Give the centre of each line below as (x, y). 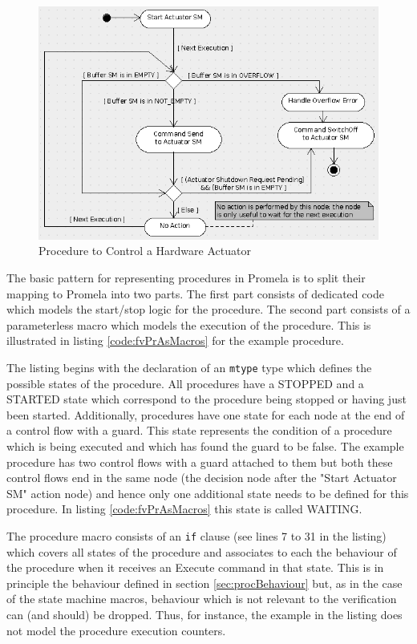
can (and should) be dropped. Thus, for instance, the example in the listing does (204, 615)
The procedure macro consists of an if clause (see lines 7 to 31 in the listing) (196, 536)
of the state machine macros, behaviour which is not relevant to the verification (202, 599)
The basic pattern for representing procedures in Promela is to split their (186, 278)
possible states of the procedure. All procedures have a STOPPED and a (185, 383)
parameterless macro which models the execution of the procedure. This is (189, 324)
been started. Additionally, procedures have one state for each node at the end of (206, 414)
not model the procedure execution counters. (116, 630)
